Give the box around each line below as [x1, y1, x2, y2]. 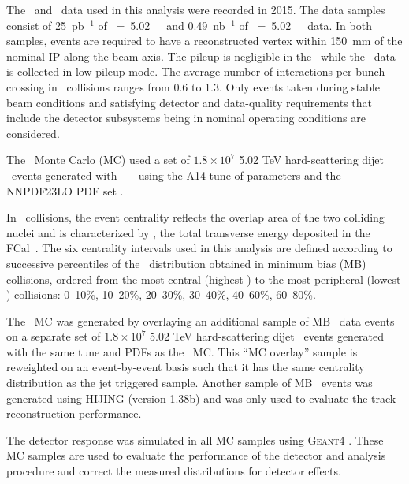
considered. [6, 125, 60, 141]
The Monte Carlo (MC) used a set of [6, 151, 190, 168]
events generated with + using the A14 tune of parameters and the [11, 166, 341, 183]
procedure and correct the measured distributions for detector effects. [6, 463, 341, 479]
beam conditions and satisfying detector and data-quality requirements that [6, 94, 373, 110]
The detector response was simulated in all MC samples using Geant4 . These [6, 431, 384, 448]
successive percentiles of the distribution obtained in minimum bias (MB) [6, 255, 366, 271]
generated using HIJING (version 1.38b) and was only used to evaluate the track [6, 389, 396, 406]
